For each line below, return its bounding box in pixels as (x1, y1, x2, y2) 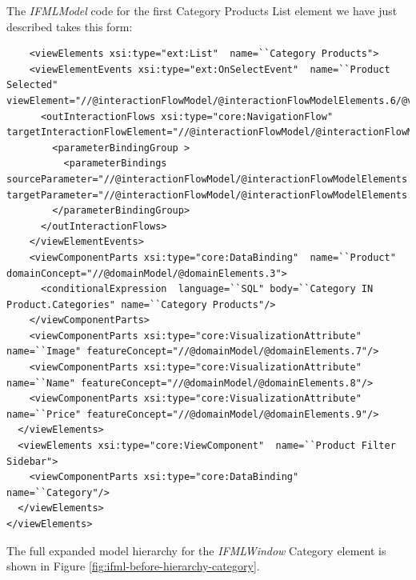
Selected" (6, 79, 58, 91)
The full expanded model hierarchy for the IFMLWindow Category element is (6, 542, 386, 558)
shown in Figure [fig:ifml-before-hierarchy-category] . (6, 558, 260, 574)
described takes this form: (6, 18, 133, 34)
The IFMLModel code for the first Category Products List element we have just (6, 2, 398, 18)
